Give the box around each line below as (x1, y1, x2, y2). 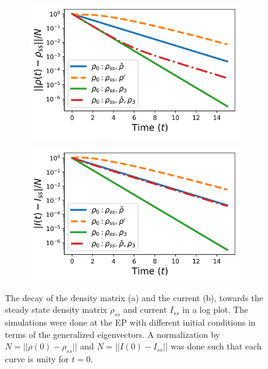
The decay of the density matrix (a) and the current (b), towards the (5, 291, 264, 304)
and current (123, 303, 167, 316)
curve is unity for (5, 353, 69, 365)
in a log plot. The (182, 303, 248, 316)
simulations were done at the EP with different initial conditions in (5, 316, 256, 329)
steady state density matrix (5, 303, 107, 316)
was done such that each (170, 340, 262, 353)
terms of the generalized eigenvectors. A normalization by (5, 327, 220, 340)
